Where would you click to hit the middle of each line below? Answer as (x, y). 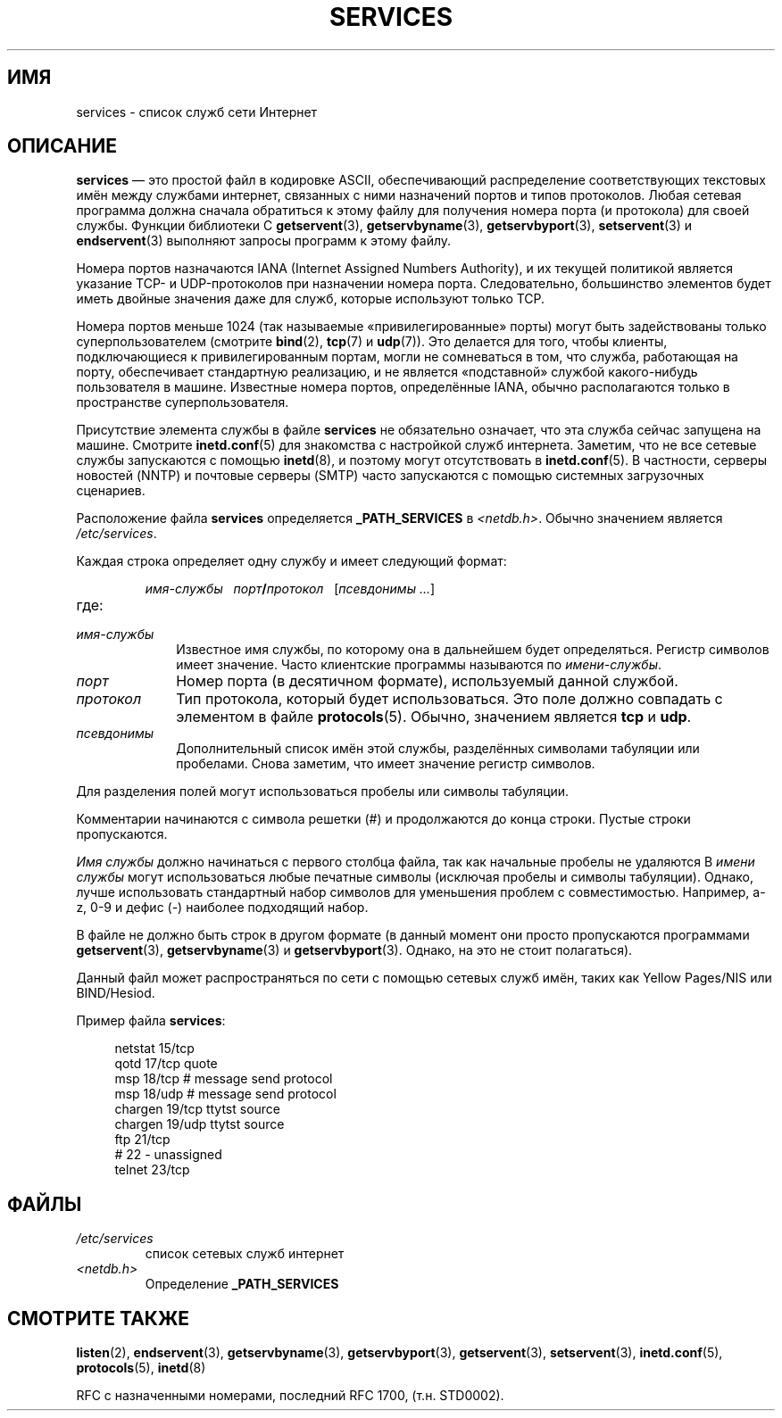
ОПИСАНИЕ (62, 146)
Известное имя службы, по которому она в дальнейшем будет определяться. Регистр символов (473, 650)
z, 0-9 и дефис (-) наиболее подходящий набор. (222, 908)
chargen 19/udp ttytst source (200, 1124)
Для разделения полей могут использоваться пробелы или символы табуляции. (323, 792)
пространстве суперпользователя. (183, 402)
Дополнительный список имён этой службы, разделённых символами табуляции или (438, 749)
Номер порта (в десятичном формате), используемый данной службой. (427, 681)
